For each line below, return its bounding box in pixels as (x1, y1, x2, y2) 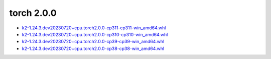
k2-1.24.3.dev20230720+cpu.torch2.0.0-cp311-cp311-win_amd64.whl (22, 25, 166, 31)
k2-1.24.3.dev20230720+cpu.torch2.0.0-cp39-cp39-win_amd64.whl (22, 39, 165, 45)
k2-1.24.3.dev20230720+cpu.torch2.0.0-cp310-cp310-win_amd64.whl (22, 31, 168, 37)
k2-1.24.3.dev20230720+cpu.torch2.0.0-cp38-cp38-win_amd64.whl (22, 45, 165, 52)
